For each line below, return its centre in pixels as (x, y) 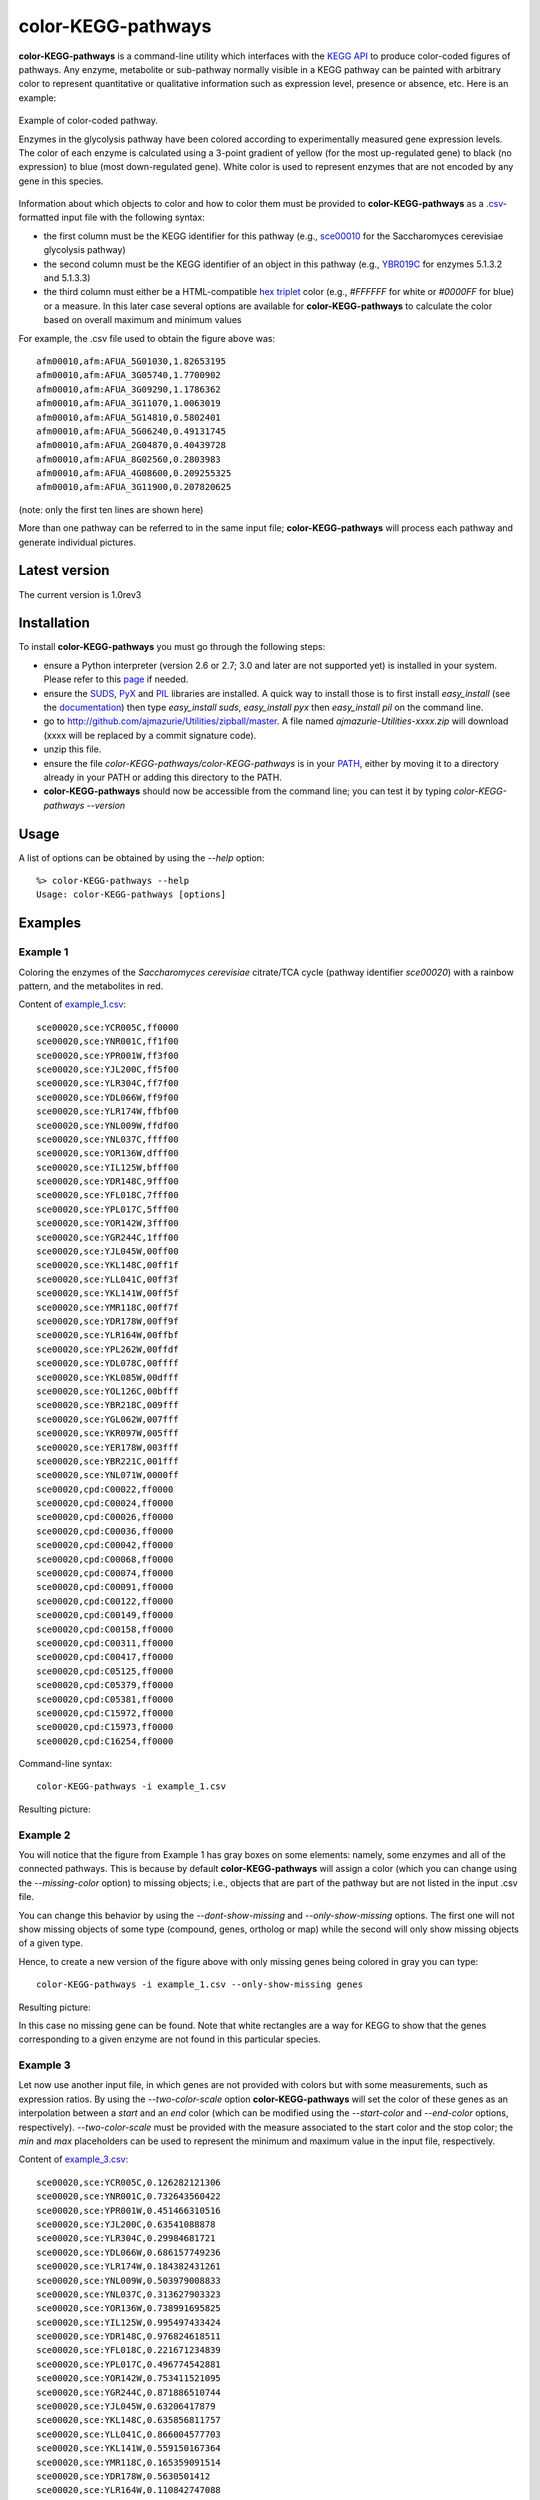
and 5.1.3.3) (67, 278)
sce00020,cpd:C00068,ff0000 (105, 1559)
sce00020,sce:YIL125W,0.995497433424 (129, 2322)
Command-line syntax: (65, 1764)
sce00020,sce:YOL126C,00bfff (107, 1391)
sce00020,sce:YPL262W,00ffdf (107, 1349)
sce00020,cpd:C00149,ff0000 (105, 1615)
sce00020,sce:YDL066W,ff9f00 (107, 1097)
